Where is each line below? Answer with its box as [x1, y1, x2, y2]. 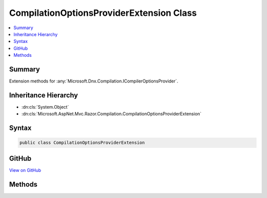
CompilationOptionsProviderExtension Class [9, 7, 197, 18]
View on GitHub [9, 167, 42, 173]
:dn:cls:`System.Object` [21, 104, 69, 110]
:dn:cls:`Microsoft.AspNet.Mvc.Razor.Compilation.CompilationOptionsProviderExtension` [21, 111, 202, 117]
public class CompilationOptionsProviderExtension [19, 140, 145, 146]
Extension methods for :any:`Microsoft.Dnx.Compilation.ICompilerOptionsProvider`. [9, 78, 178, 84]
